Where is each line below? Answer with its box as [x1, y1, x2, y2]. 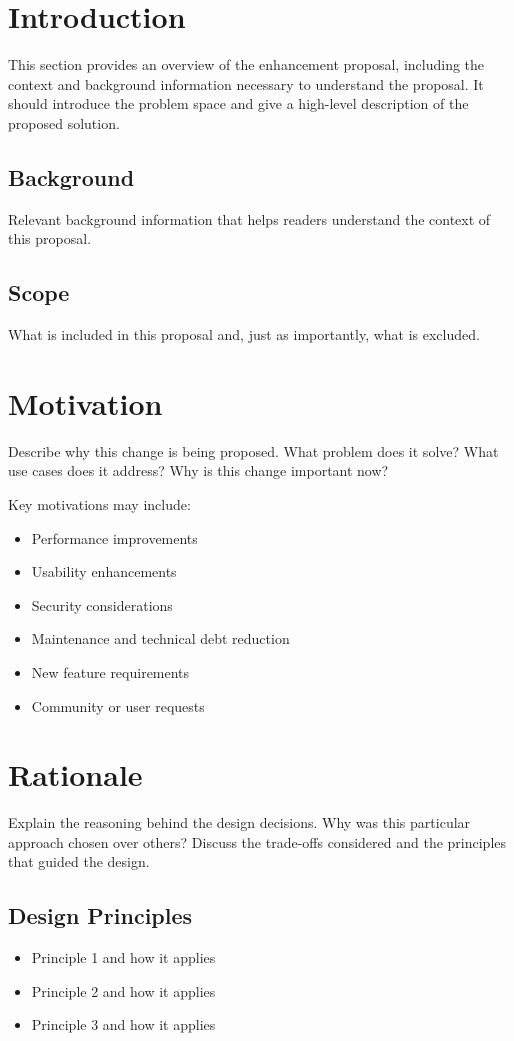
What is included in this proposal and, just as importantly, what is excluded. [8, 324, 480, 345]
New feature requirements [31, 661, 190, 682]
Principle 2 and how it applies [31, 980, 216, 1001]
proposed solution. [8, 112, 120, 133]
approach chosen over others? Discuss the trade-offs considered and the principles [8, 831, 507, 852]
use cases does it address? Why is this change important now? [8, 460, 389, 481]
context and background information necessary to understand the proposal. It [8, 73, 484, 94]
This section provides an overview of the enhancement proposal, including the [8, 54, 485, 75]
